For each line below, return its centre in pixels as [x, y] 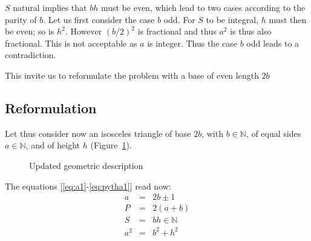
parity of [21, 19]
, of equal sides [273, 133]
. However [83, 31]
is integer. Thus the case [192, 43]
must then [288, 19]
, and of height [53, 145]
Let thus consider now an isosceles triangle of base [98, 133]
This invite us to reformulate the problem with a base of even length [132, 75]
